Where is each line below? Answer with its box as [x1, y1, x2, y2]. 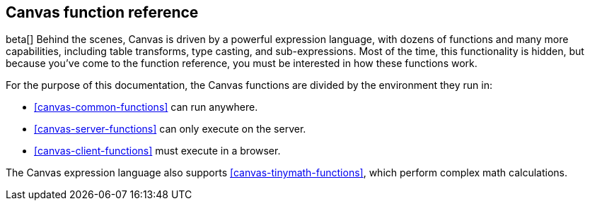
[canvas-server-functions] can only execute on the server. [34, 123, 306, 135]
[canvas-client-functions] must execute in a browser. [34, 145, 281, 157]
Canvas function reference [6, 4, 199, 21]
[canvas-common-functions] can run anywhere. [34, 101, 258, 114]
